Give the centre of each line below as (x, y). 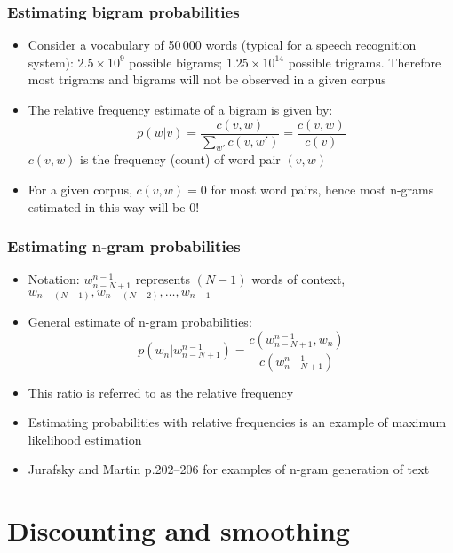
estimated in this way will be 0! (114, 206)
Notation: (54, 279)
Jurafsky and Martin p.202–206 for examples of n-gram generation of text (229, 469)
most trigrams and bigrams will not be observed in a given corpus (207, 79)
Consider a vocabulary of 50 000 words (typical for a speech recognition (222, 45)
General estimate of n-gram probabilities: (140, 322)
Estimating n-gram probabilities (124, 246)
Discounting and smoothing (179, 530)
